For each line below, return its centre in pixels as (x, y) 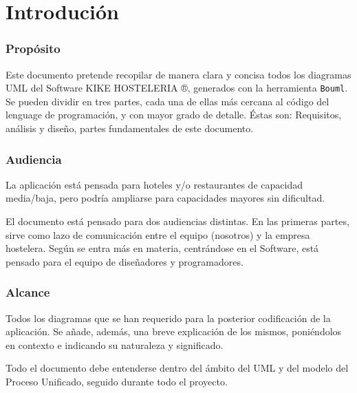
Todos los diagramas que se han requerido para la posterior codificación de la (168, 318)
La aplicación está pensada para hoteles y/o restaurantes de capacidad (154, 184)
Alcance (28, 292)
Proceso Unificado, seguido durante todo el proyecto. (117, 381)
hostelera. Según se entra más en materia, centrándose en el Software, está (162, 248)
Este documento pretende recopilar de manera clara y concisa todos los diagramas (178, 74)
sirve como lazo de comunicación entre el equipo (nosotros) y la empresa (158, 234)
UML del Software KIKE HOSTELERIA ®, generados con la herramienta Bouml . (177, 88)
